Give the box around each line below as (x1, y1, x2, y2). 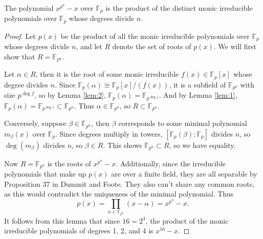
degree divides (4, 79, 49, 90)
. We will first (213, 41, 257, 52)
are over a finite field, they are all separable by (111, 168, 257, 179)
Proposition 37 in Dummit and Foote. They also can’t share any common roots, (4, 178, 255, 189)
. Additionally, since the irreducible (116, 158, 226, 168)
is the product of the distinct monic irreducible (105, 3, 253, 13)
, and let (76, 41, 102, 52)
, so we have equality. (169, 139, 236, 150)
